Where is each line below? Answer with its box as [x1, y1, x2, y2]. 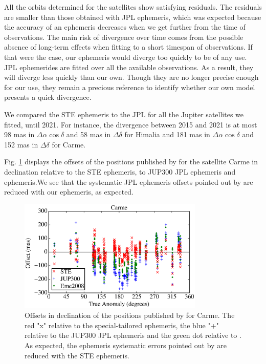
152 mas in [4, 139, 38, 149]
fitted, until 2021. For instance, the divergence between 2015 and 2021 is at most [4, 119, 257, 130]
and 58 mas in [66, 129, 111, 140]
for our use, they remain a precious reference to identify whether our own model [4, 81, 255, 92]
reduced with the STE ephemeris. [25, 350, 129, 360]
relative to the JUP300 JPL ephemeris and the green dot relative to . [25, 330, 241, 340]
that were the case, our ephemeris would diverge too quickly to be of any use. [4, 51, 247, 62]
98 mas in [4, 129, 35, 140]
